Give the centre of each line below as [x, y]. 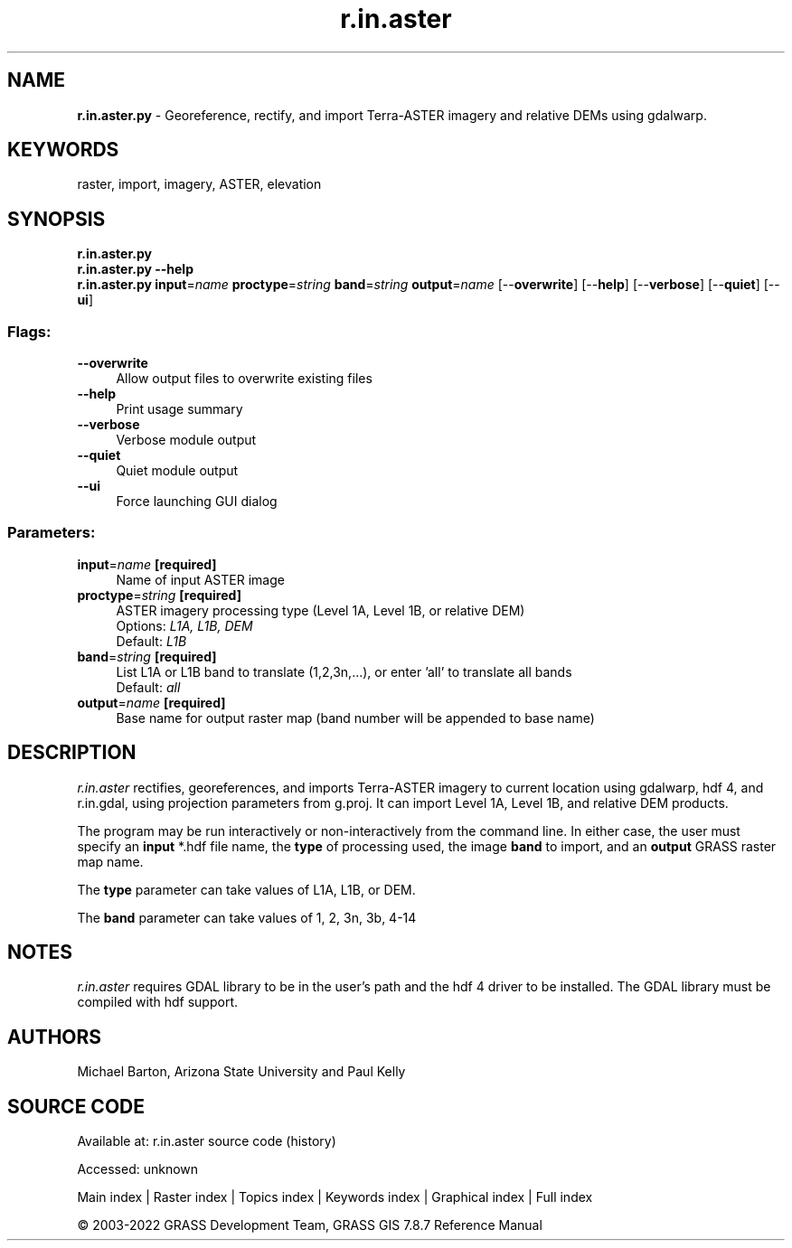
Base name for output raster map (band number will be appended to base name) [355, 718]
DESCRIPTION [72, 753]
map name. [110, 861]
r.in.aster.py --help [135, 269]
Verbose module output [186, 440]
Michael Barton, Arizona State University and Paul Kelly [241, 1072]
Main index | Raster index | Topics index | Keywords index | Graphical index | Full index [335, 1197]
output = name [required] [151, 702]
